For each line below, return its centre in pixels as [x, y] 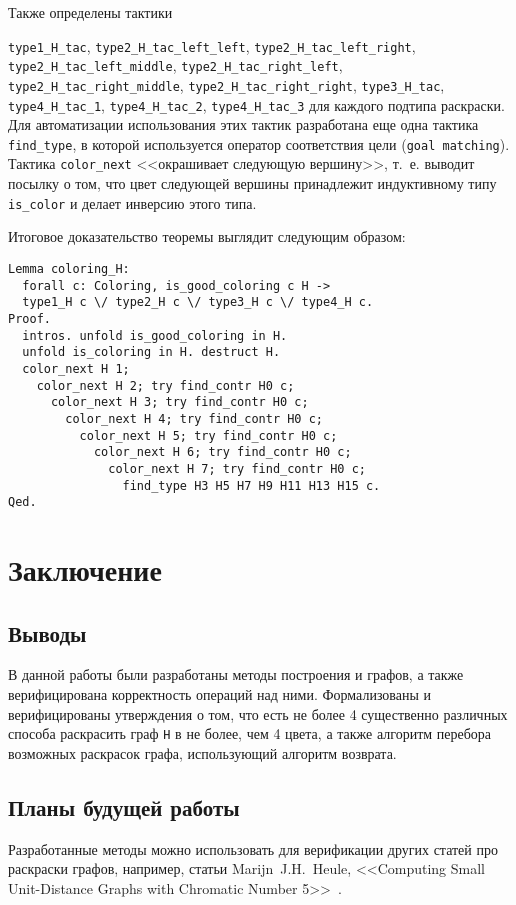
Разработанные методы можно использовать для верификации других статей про [253, 848]
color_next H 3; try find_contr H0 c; [179, 402]
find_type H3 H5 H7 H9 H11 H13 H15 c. [251, 485]
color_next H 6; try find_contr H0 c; [222, 452]
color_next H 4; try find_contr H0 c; [194, 418]
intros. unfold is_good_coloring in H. [155, 335]
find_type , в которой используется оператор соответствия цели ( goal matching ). [259, 143]
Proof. [29, 318]
